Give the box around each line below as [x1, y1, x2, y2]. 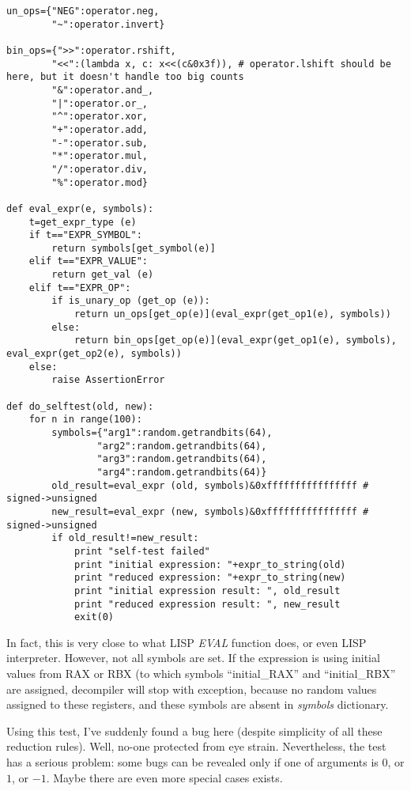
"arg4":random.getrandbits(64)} [96, 466, 267, 478]
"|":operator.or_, [51, 97, 148, 109]
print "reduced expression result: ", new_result [74, 598, 341, 610]
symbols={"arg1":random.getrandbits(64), [51, 427, 273, 438]
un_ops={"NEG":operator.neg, [6, 6, 160, 17]
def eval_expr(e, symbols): [6, 202, 154, 214]
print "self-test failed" [74, 545, 210, 557]
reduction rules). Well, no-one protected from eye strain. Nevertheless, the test [6, 738, 386, 755]
